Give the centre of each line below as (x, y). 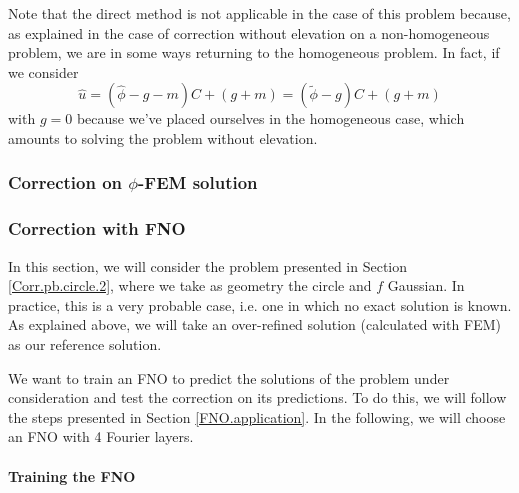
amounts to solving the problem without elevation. (163, 137)
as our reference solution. (85, 344)
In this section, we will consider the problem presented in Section (208, 265)
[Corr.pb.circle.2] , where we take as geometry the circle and (190, 285)
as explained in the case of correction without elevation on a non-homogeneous (249, 32)
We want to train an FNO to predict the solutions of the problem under (229, 377)
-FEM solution (198, 182)
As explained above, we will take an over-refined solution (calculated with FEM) (254, 324)
